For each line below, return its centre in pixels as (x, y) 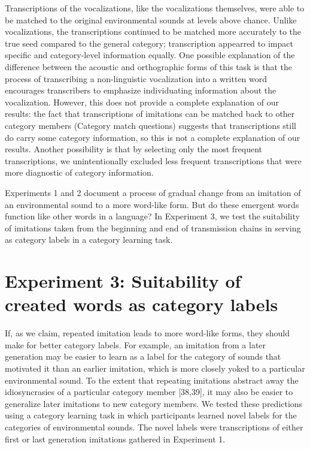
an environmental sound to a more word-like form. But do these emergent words (152, 204)
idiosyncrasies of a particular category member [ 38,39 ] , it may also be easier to (149, 392)
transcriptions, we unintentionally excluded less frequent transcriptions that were (153, 160)
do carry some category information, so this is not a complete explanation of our (153, 137)
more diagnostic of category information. (79, 172)
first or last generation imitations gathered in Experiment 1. (115, 439)
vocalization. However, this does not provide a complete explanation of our (142, 102)
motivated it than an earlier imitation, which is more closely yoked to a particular (155, 368)
